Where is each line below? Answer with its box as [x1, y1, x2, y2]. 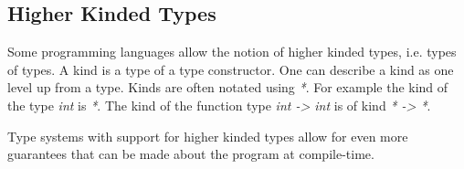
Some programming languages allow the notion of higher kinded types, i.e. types [7, 42, 457, 61]
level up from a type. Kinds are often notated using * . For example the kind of [7, 78, 448, 97]
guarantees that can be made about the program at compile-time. [7, 144, 374, 164]
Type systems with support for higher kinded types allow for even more [7, 126, 408, 145]
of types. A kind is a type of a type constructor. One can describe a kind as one [7, 59, 454, 79]
